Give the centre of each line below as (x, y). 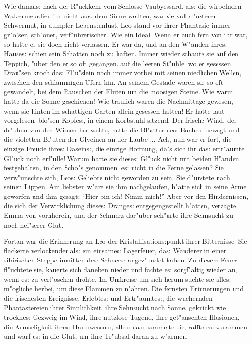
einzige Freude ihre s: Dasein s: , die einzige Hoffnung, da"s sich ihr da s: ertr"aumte (124, 148)
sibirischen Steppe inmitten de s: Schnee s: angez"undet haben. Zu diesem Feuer (121, 260)
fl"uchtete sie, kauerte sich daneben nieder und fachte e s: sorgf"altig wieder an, (121, 270)
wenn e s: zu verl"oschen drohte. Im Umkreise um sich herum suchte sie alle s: (118, 279)
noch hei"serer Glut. (34, 224)
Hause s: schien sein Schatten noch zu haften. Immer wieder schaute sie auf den (121, 53)
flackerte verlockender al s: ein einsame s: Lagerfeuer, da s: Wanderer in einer (115, 250)
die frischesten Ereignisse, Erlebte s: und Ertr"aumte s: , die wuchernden (108, 298)
